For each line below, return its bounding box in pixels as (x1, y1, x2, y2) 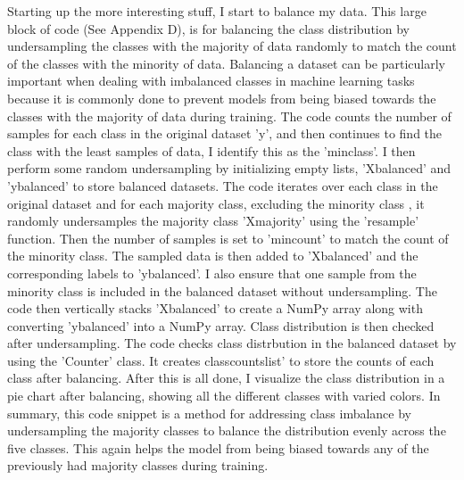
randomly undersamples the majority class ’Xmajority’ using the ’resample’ (7, 211, 419, 230)
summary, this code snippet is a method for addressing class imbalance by (7, 403, 411, 422)
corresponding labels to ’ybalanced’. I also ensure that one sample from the (7, 263, 417, 282)
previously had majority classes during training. (7, 456, 269, 475)
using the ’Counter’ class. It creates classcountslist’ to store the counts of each (7, 351, 435, 369)
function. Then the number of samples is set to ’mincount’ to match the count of (7, 228, 449, 247)
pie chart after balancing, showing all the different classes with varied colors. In (7, 386, 441, 405)
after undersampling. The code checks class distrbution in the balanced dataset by (7, 334, 457, 352)
